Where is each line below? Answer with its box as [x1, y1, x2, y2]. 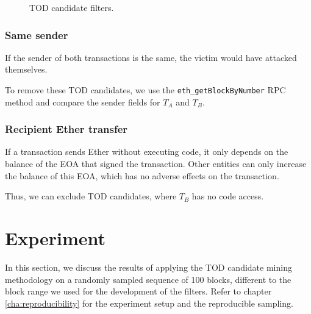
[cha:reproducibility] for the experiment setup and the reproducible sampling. [5, 296, 293, 309]
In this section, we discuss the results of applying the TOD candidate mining [5, 260, 292, 273]
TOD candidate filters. [29, 1, 114, 13]
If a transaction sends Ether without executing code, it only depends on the [5, 145, 288, 158]
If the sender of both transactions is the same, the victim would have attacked [5, 51, 297, 63]
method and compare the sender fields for [5, 95, 160, 108]
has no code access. [191, 190, 264, 202]
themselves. [5, 63, 48, 76]
